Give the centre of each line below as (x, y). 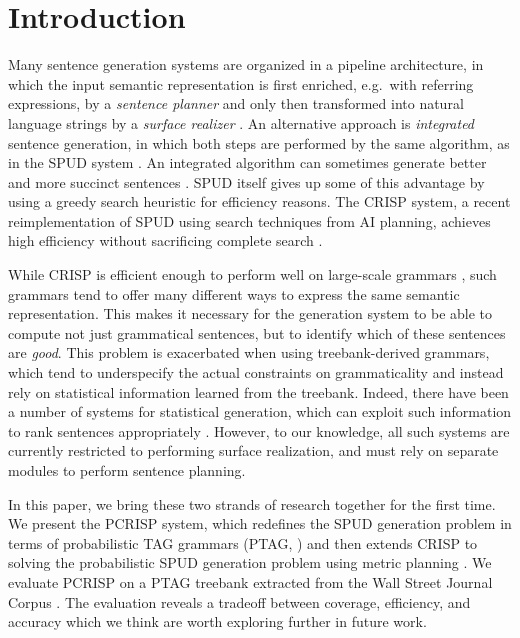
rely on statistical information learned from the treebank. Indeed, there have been (258, 391)
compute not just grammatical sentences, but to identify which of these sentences (257, 332)
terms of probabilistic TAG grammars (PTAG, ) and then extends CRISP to (243, 542)
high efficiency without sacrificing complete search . (165, 240)
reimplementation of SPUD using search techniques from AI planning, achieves (249, 220)
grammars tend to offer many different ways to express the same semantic (234, 293)
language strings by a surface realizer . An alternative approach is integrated (241, 122)
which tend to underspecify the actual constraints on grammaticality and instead (256, 372)
